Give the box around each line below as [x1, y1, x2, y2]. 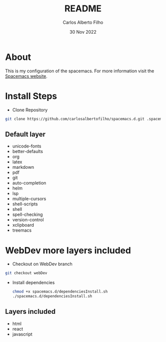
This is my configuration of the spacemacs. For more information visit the [5, 68, 155, 74]
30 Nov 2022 [69, 29, 97, 35]
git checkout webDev [5, 271, 48, 276]
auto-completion [12, 180, 46, 186]
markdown [12, 164, 35, 170]
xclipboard [12, 222, 35, 228]
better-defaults [12, 148, 43, 154]
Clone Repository [12, 107, 48, 113]
